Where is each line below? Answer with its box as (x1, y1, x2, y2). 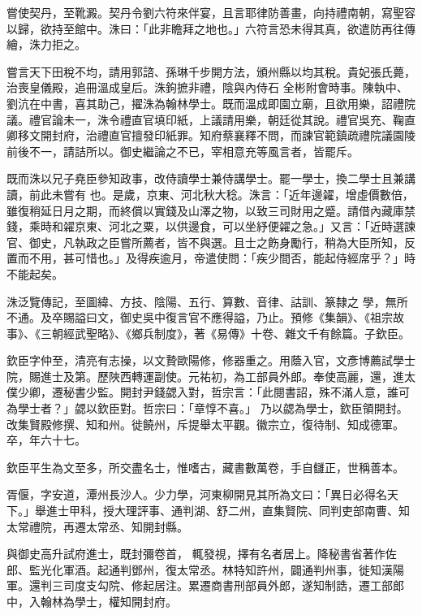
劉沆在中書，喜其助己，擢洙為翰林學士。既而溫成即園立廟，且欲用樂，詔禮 (6, 94, 404, 111)
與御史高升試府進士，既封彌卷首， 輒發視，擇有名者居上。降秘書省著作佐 (6, 545, 397, 562)
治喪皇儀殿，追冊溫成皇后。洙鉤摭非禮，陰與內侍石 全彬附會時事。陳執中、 (6, 79, 408, 96)
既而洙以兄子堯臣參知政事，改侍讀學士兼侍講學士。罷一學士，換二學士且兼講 (6, 170, 416, 187)
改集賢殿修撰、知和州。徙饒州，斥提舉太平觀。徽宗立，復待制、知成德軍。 (6, 415, 404, 432)
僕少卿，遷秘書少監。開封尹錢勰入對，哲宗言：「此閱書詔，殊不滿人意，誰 (6, 383, 398, 401)
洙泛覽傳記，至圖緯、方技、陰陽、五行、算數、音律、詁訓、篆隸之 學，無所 (6, 292, 408, 310)
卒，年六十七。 (6, 431, 86, 448)
